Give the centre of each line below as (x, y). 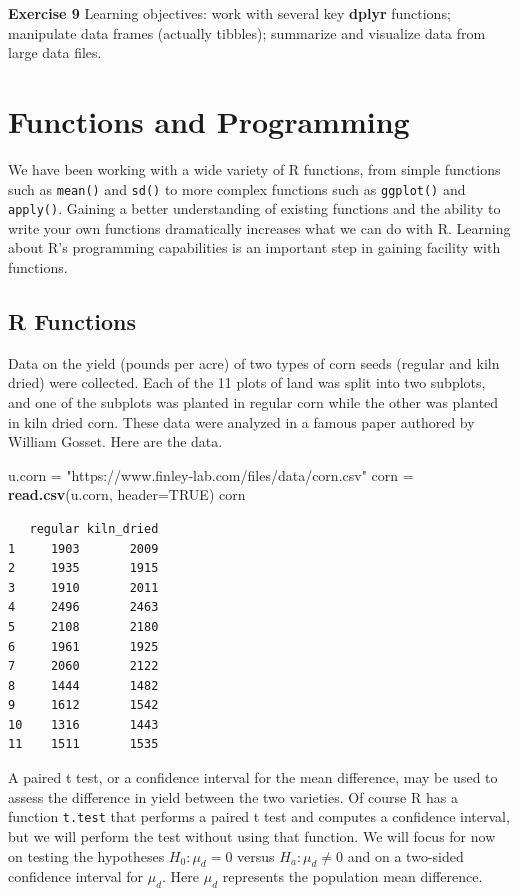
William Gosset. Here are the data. (115, 441)
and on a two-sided (405, 855)
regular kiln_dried (94, 528)
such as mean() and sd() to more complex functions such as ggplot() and (237, 188)
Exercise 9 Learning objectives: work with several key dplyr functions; (229, 13)
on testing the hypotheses (86, 855)
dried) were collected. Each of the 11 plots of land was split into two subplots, (247, 382)
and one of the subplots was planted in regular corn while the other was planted (253, 401)
